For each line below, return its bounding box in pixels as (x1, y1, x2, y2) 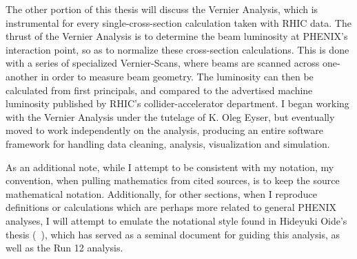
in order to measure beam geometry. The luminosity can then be (41, 69, 314, 83)
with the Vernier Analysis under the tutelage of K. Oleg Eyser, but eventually (6, 109, 335, 124)
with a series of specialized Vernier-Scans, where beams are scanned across (6, 56, 320, 70)
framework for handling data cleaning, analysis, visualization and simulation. (6, 136, 330, 150)
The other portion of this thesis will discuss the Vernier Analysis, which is (6, 2, 318, 16)
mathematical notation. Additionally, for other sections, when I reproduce (6, 186, 317, 201)
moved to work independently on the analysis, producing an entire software (6, 123, 323, 137)
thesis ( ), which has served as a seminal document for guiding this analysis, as (6, 227, 340, 241)
